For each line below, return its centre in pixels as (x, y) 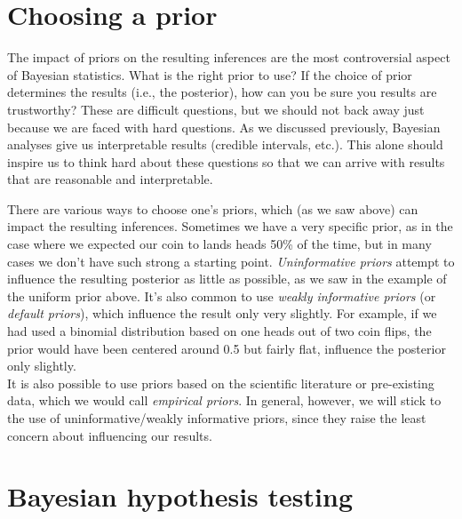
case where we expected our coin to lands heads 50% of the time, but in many (219, 244)
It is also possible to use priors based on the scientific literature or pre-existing (221, 383)
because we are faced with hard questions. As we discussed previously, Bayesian (224, 127)
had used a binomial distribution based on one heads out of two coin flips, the (219, 331)
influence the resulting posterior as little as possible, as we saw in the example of (227, 279)
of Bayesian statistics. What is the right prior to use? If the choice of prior (210, 74)
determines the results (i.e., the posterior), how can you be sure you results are (222, 92)
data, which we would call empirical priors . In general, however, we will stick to (224, 400)
